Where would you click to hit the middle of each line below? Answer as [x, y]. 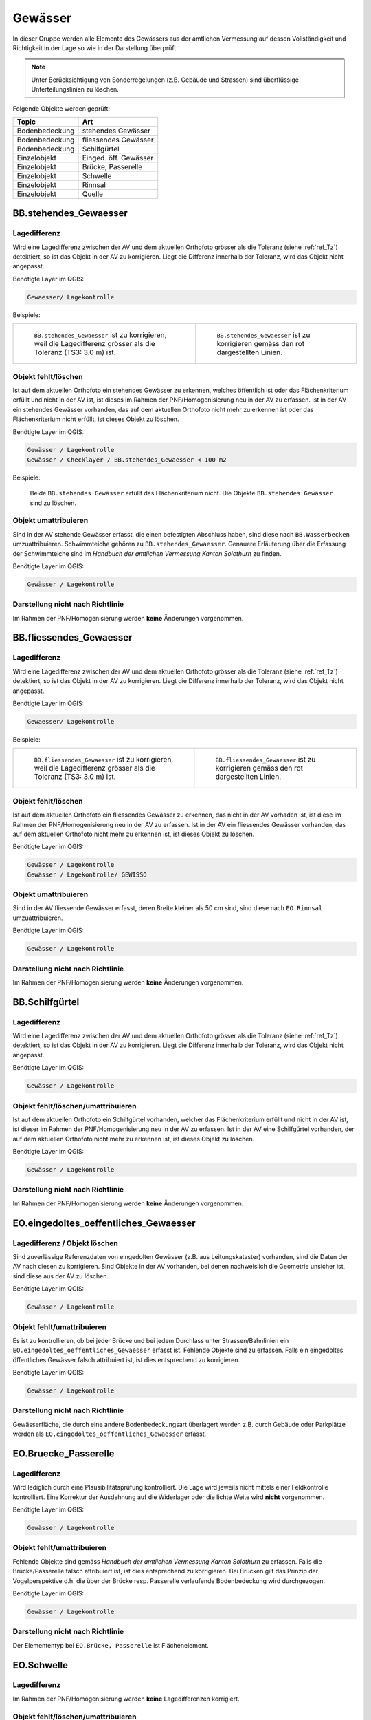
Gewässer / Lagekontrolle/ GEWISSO [87, 874]
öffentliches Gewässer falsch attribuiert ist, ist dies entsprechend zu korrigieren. [126, 1359]
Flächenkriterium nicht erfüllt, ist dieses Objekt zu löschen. [96, 419]
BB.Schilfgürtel [46, 1002]
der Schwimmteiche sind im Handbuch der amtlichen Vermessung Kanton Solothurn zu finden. [147, 553]
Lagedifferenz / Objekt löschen [65, 1243]
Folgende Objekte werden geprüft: [61, 108]
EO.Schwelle [41, 1665]
